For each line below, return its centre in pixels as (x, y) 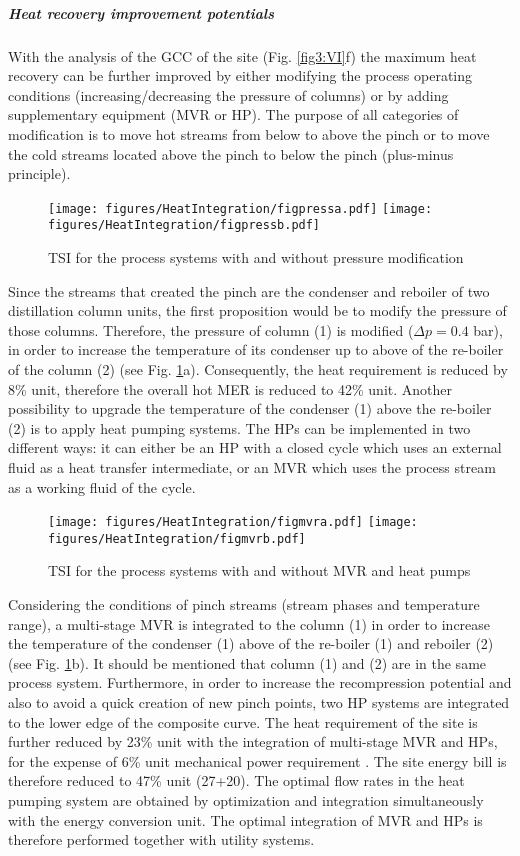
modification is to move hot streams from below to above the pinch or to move (249, 133)
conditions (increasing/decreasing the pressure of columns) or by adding (228, 94)
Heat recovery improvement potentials (141, 12)
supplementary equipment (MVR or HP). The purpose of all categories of (233, 114)
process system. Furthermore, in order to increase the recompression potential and (260, 682)
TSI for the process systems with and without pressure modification (256, 257)
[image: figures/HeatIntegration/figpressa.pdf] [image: (240, 208)
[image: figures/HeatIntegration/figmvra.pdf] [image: (233, 522)
